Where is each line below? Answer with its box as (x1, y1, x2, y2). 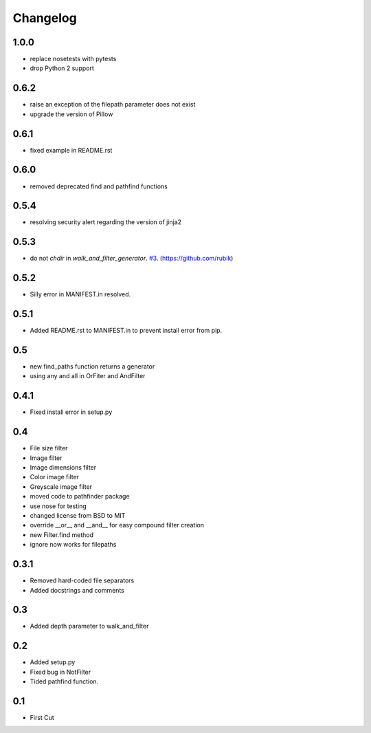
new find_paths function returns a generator (30, 362, 155, 371)
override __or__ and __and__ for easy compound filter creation (30, 521, 205, 529)
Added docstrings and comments (30, 586, 125, 594)
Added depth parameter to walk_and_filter (30, 622, 149, 631)
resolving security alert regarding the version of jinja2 (30, 218, 182, 226)
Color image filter (30, 473, 79, 481)
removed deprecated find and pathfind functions (30, 182, 168, 190)
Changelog (12, 10, 77, 25)
